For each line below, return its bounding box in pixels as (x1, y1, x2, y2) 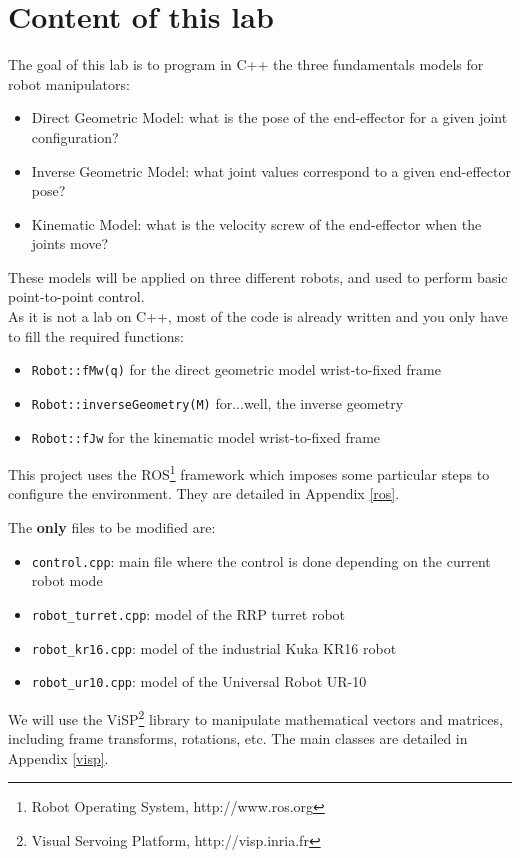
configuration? (31, 126, 119, 147)
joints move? (31, 233, 109, 254)
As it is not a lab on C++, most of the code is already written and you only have (8, 306, 508, 327)
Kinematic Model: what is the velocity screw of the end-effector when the (31, 213, 482, 234)
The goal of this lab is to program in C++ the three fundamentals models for (8, 54, 484, 75)
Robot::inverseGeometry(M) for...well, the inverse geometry (31, 392, 404, 413)
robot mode (31, 570, 103, 591)
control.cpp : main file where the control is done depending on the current (31, 550, 491, 571)
